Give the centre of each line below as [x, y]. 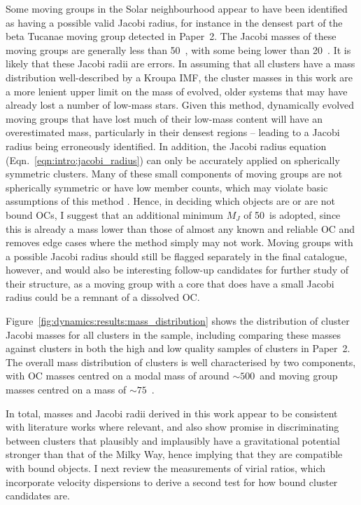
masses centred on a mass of [66, 390]
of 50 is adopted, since [292, 214]
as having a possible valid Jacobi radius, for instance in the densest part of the [174, 22]
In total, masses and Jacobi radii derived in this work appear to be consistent [172, 413]
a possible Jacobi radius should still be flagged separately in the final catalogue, [177, 256]
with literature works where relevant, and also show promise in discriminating [172, 427]
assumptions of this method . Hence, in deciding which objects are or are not [171, 201]
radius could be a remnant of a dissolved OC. [103, 297]
